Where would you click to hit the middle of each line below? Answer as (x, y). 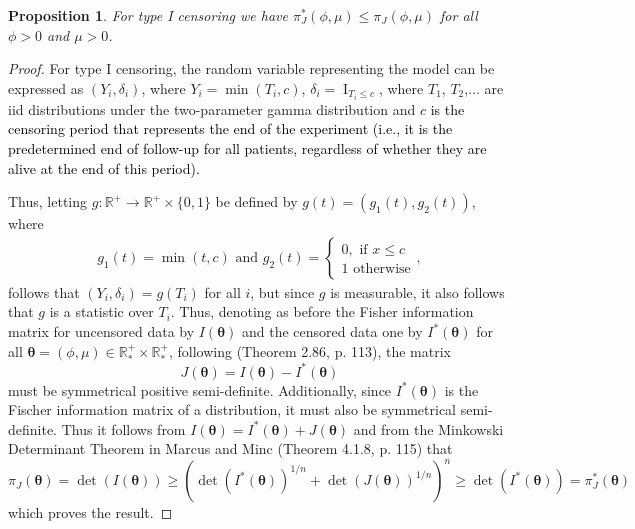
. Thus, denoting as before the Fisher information (322, 311)
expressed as (46, 87)
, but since (282, 291)
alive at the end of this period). (104, 167)
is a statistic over (101, 311)
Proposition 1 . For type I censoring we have (148, 15)
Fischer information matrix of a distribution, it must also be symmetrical (232, 409)
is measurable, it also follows (417, 291)
